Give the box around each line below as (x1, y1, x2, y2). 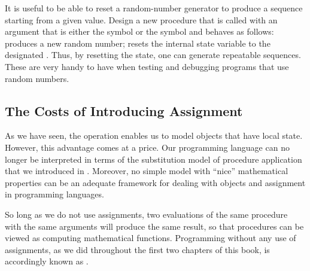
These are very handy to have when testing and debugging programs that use (5, 60, 289, 72)
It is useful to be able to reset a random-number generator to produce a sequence (5, 2, 303, 14)
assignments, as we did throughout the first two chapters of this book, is (5, 243, 270, 255)
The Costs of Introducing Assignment (5, 101, 243, 120)
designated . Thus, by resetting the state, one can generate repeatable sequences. (5, 48, 301, 61)
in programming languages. (5, 188, 104, 200)
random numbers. (5, 72, 69, 84)
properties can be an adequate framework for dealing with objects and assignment (5, 176, 306, 188)
